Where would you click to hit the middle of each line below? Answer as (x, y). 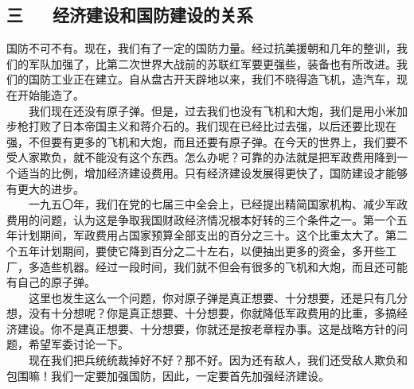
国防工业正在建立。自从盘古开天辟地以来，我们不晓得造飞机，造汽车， (212, 79)
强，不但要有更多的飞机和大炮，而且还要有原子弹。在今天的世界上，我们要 (201, 141)
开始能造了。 (51, 94)
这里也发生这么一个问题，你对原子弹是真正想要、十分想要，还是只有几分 (218, 297)
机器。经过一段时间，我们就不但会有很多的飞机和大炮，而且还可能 (234, 266)
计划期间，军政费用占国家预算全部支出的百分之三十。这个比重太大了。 (201, 235)
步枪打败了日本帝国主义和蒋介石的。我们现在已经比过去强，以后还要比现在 (201, 126)
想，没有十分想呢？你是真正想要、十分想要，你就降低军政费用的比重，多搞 (201, 313)
